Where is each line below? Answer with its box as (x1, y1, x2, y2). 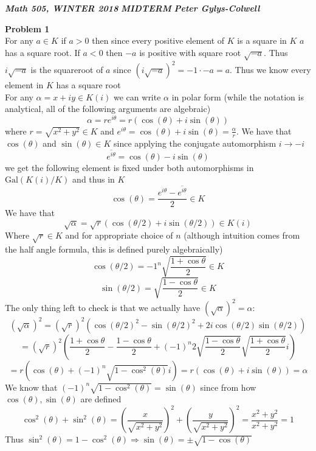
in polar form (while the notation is (171, 90, 304, 103)
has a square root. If (5, 46, 80, 58)
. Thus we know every (230, 63, 311, 76)
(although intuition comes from (184, 229, 300, 242)
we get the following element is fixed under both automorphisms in (5, 161, 254, 173)
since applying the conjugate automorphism (114, 136, 276, 149)
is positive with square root (139, 46, 241, 58)
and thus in (72, 173, 115, 186)
